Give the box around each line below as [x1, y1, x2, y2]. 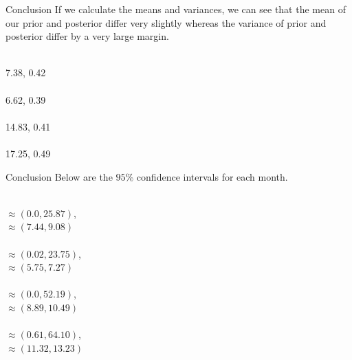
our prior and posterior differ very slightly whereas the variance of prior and [5, 15, 327, 30]
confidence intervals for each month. [136, 169, 288, 183]
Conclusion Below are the [5, 169, 113, 183]
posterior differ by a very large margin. [5, 29, 169, 43]
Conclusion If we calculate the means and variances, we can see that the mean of [5, 2, 346, 16]
